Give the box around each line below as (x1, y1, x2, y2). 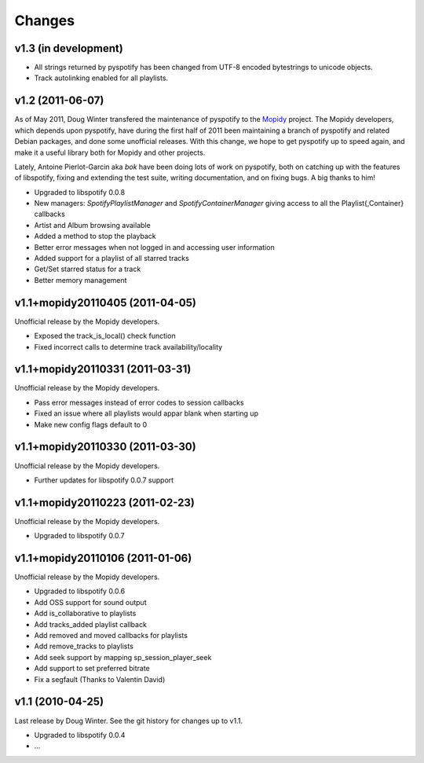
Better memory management (34, 275, 127, 284)
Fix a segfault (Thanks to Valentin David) (34, 674, 166, 684)
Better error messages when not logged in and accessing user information (34, 242, 275, 251)
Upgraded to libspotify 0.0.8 (34, 187, 126, 196)
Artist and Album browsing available (34, 220, 151, 229)
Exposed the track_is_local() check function (34, 331, 176, 341)
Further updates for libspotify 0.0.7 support (34, 475, 174, 485)
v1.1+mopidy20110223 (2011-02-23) (14, 496, 196, 509)
